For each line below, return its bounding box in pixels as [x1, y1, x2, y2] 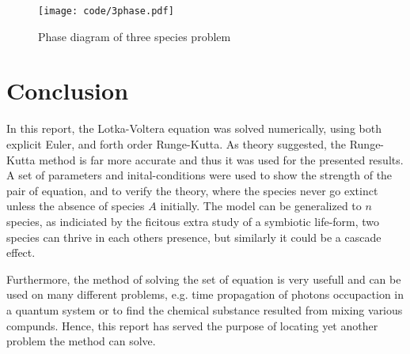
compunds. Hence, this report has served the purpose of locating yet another [6, 317, 378, 333]
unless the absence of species [6, 198, 145, 214]
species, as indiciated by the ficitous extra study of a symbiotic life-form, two [6, 213, 380, 229]
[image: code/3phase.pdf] [38, 6, 174, 17]
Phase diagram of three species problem [38, 28, 231, 44]
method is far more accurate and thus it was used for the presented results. [39, 151, 404, 168]
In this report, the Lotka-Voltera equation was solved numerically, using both [6, 120, 382, 137]
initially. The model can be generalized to [160, 198, 362, 214]
